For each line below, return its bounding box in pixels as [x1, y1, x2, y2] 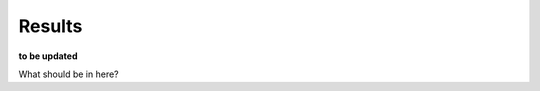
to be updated [18, 50, 79, 62]
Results [18, 15, 83, 37]
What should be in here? [18, 68, 119, 80]
